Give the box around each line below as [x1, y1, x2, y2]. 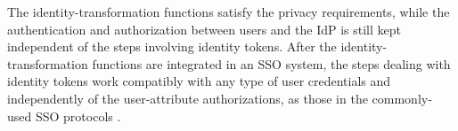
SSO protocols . [35, 106, 121, 125]
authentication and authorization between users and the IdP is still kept [7, 19, 401, 38]
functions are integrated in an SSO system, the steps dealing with [92, 54, 451, 73]
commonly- [372, 89, 432, 107]
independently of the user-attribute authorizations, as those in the [7, 89, 368, 107]
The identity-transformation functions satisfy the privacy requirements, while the [7, 3, 450, 20]
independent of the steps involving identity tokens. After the [7, 37, 337, 56]
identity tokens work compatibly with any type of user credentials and [7, 72, 391, 90]
